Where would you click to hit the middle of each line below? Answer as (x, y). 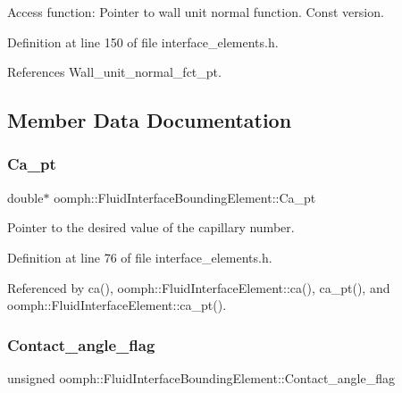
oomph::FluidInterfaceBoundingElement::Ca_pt (185, 197)
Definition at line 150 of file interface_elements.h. (143, 42)
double (25, 197)
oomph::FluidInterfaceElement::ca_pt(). (117, 305)
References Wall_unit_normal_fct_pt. (114, 72)
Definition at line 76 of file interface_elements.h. (140, 257)
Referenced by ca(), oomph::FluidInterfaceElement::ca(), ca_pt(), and (199, 287)
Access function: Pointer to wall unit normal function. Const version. (196, 12)
